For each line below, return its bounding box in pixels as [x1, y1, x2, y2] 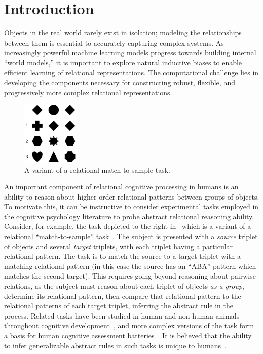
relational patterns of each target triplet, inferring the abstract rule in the [4, 300, 234, 311]
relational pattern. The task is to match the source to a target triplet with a [4, 251, 241, 261]
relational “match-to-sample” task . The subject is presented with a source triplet [4, 231, 258, 242]
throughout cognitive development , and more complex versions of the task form [4, 320, 254, 331]
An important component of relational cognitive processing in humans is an [4, 181, 239, 192]
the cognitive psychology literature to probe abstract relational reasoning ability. [4, 211, 254, 221]
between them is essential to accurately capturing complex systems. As [4, 37, 224, 48]
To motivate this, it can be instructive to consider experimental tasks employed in [4, 201, 259, 212]
